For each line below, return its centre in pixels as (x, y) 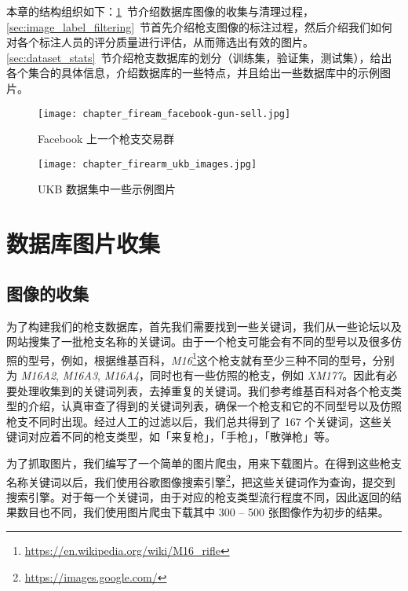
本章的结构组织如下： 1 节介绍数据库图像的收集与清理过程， (160, 11)
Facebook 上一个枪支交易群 (106, 139)
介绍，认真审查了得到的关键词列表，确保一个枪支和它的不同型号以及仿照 (215, 406)
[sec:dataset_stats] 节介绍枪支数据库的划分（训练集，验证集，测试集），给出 (199, 57)
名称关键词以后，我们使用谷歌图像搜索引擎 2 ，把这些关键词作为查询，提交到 (201, 480)
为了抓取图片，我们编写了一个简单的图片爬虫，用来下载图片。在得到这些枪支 (204, 463)
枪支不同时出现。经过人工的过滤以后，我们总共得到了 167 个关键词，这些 (194, 421)
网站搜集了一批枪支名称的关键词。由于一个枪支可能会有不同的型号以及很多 (199, 341)
